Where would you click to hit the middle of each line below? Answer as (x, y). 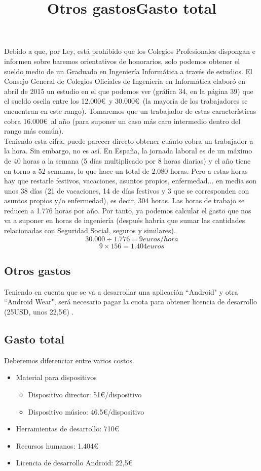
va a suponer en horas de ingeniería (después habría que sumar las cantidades (125, 220)
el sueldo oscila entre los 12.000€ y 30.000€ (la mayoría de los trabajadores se (126, 101)
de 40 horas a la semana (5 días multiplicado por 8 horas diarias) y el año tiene (127, 160)
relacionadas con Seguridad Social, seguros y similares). (90, 230)
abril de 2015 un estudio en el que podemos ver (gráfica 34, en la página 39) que (129, 91)
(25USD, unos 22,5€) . (39, 312)
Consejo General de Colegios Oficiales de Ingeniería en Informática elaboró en (125, 81)
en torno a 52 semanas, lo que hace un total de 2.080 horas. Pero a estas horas (126, 170)
